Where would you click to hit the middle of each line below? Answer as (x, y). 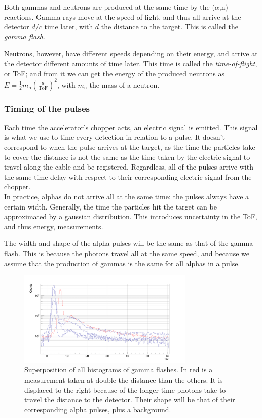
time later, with (69, 27)
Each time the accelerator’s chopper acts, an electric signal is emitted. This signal (131, 127)
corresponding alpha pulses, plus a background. (98, 409)
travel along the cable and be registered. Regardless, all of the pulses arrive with (129, 167)
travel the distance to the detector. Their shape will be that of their (130, 400)
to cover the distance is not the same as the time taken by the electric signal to (127, 157)
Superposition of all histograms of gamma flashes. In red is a (119, 370)
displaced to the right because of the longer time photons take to (125, 389)
